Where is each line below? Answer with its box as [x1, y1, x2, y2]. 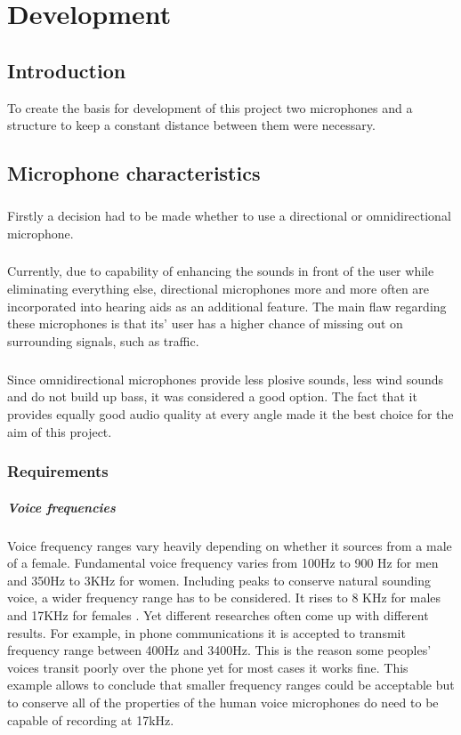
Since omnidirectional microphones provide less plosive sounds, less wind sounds [7, 369, 444, 388]
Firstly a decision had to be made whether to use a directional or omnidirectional [7, 206, 451, 224]
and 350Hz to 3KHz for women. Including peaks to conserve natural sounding [7, 570, 431, 589]
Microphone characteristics [7, 159, 261, 187]
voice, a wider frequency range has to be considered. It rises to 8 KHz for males [7, 588, 441, 607]
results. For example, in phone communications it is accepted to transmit [7, 623, 406, 642]
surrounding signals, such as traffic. [7, 331, 199, 350]
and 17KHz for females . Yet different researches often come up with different [7, 605, 429, 624]
